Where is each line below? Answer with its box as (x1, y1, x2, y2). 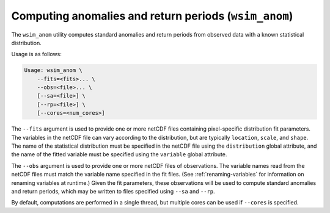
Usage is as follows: (11, 51, 62, 58)
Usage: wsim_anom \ (24, 67, 82, 74)
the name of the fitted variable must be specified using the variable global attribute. (11, 151, 227, 158)
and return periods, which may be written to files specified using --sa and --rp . (11, 187, 215, 195)
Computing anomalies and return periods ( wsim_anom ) (11, 9, 293, 23)
